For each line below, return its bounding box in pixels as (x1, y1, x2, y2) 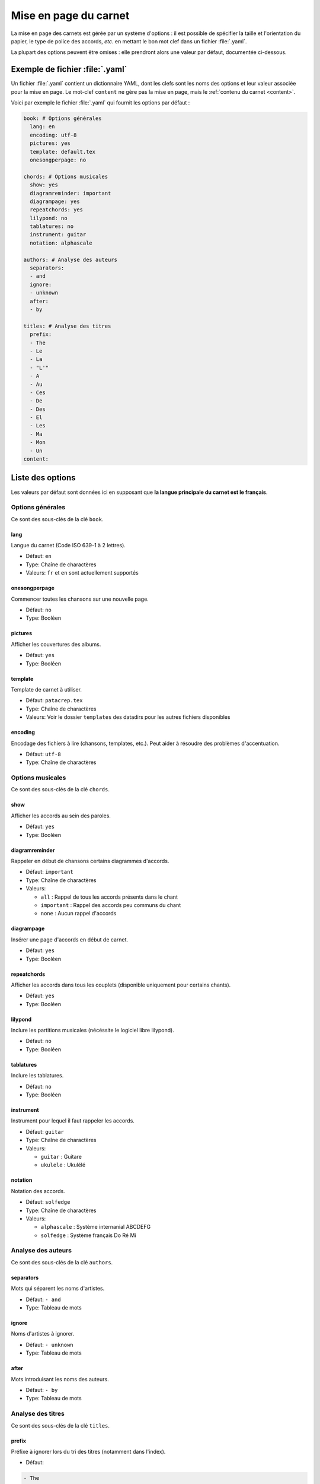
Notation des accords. (11, 1187, 65, 1194)
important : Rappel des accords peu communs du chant (40, 901, 181, 908)
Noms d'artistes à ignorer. (11, 1330, 75, 1337)
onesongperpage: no (30, 156, 87, 163)
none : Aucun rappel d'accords (40, 910, 117, 917)
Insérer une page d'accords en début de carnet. (11, 936, 129, 943)
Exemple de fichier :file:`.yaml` (11, 64, 127, 74)
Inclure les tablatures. (11, 1072, 64, 1079)
